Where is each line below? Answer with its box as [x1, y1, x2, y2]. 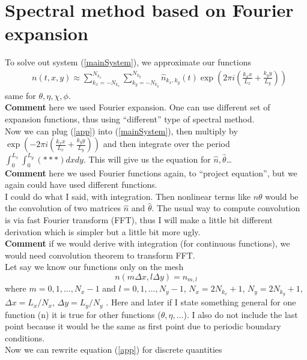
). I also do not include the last [183, 308, 298, 320]
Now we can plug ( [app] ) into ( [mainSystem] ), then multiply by [5, 124, 238, 137]
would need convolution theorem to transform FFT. [5, 248, 195, 261]
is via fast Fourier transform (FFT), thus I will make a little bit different [5, 213, 273, 226]
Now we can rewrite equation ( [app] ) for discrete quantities [5, 343, 222, 356]
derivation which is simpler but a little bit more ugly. [5, 225, 201, 238]
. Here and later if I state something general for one [106, 296, 296, 308]
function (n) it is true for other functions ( [5, 308, 161, 320]
